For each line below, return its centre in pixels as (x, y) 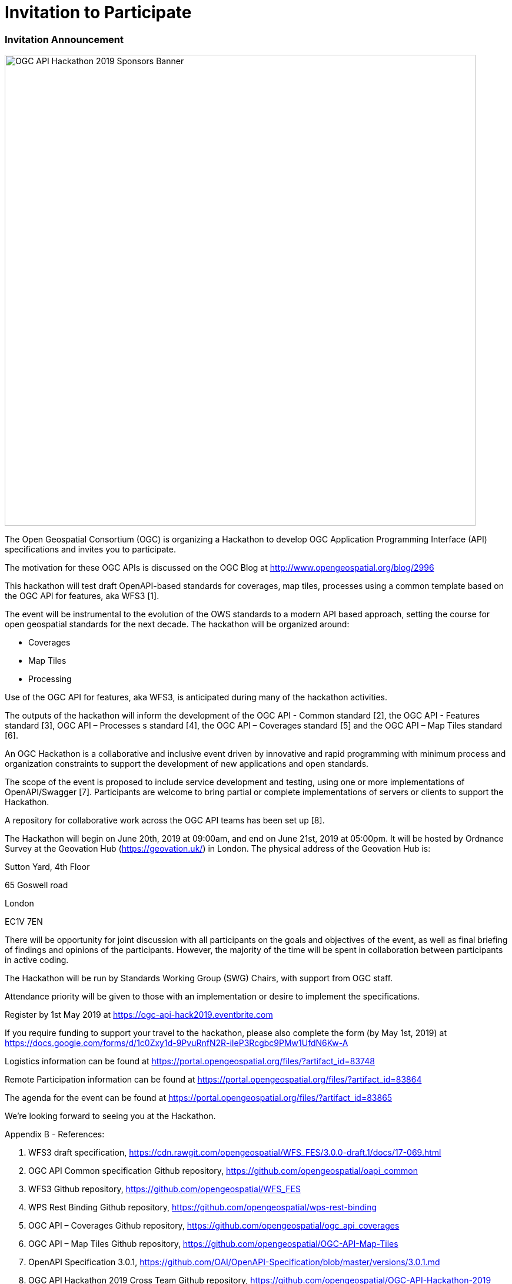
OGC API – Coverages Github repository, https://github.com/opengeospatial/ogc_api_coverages (214, 1226)
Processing (50, 679)
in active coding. (37, 960)
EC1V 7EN (24, 922)
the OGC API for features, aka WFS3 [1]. (82, 596)
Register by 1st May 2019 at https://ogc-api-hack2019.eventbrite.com (139, 1015)
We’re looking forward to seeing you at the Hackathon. (110, 1116)
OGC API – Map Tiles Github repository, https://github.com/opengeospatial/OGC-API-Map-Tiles (213, 1244)
